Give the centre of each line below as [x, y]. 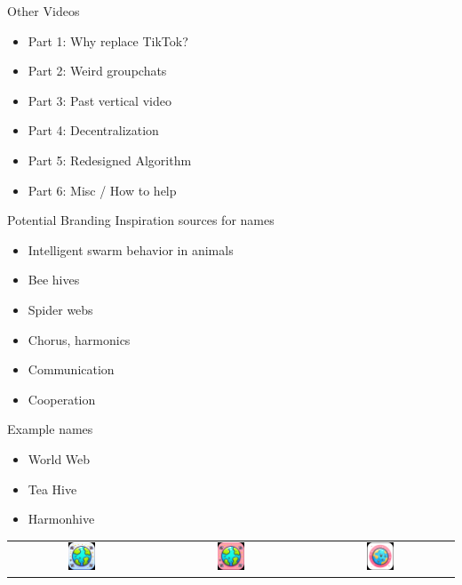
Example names [50, 429]
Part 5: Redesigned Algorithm [110, 160]
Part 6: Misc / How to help [102, 190]
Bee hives [54, 280]
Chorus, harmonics [79, 339]
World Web [59, 458]
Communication [71, 369]
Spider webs [60, 309]
